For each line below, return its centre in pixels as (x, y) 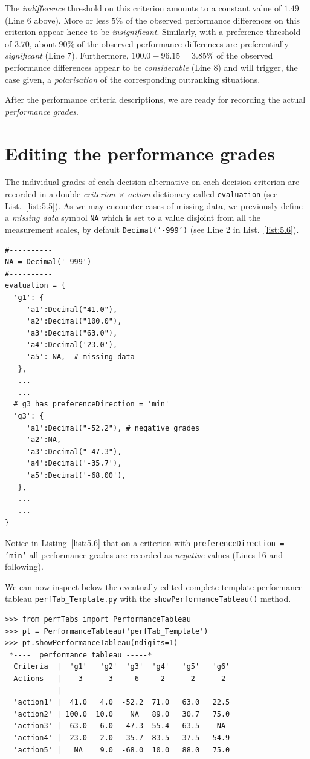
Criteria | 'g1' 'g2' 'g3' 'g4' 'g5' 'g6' (122, 667)
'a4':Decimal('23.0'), (72, 345)
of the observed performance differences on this (213, 20)
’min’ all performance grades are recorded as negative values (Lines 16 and (144, 554)
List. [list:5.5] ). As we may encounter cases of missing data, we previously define (154, 205)
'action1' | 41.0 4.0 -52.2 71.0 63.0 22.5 (122, 702)
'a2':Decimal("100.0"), (74, 321)
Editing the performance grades (140, 153)
